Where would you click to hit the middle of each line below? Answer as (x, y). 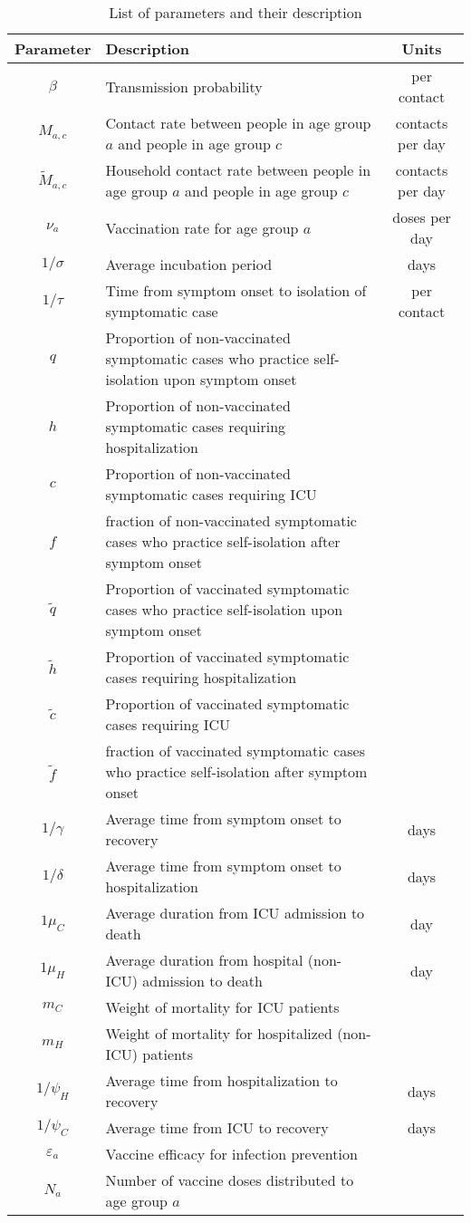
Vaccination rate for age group (202, 227)
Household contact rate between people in (238, 170)
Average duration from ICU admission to (235, 913)
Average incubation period (189, 264)
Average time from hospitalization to (221, 1080)
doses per (422, 217)
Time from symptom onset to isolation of (236, 290)
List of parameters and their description (235, 12)
